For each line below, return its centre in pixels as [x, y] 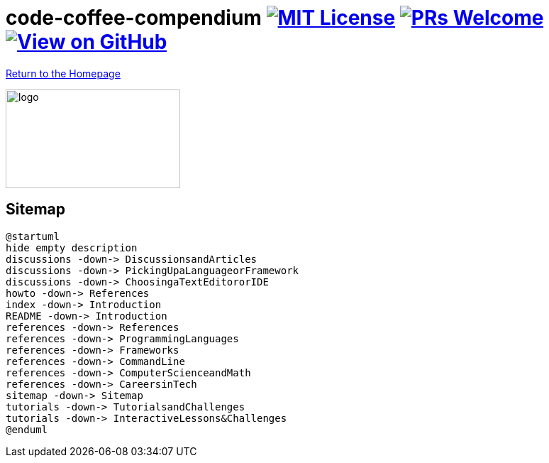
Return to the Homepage [63, 73]
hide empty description [72, 247]
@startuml [33, 236]
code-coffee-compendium [134, 18]
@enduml [27, 429]
